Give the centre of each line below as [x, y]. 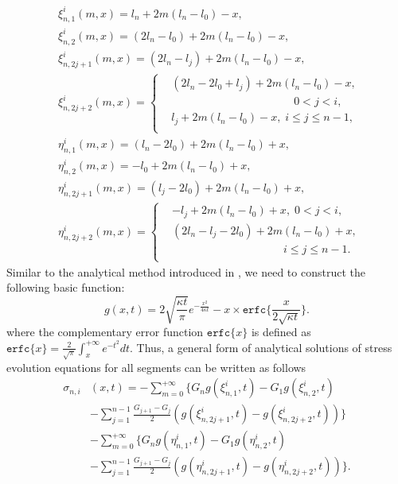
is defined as [281, 332]
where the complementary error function [105, 332]
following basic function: [66, 287]
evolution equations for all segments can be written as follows [156, 367]
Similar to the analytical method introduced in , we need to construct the [186, 271]
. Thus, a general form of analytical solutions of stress [261, 347]
